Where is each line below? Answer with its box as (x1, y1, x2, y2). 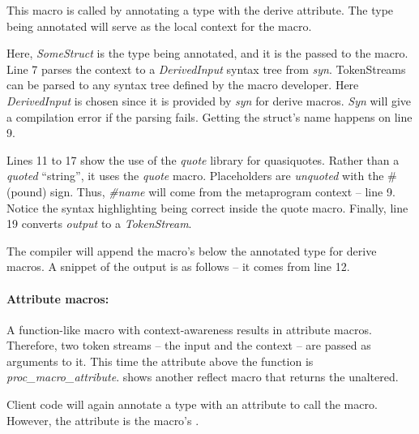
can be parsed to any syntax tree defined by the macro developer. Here (6, 76, 359, 93)
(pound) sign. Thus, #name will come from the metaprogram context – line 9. (6, 183, 395, 200)
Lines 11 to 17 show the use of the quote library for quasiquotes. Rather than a (6, 151, 400, 168)
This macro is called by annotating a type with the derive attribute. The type (6, 2, 394, 18)
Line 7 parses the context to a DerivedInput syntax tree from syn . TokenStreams (6, 60, 406, 77)
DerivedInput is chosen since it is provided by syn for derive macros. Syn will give (6, 92, 412, 109)
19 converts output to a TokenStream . (6, 215, 192, 232)
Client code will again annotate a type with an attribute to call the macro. (6, 396, 378, 413)
